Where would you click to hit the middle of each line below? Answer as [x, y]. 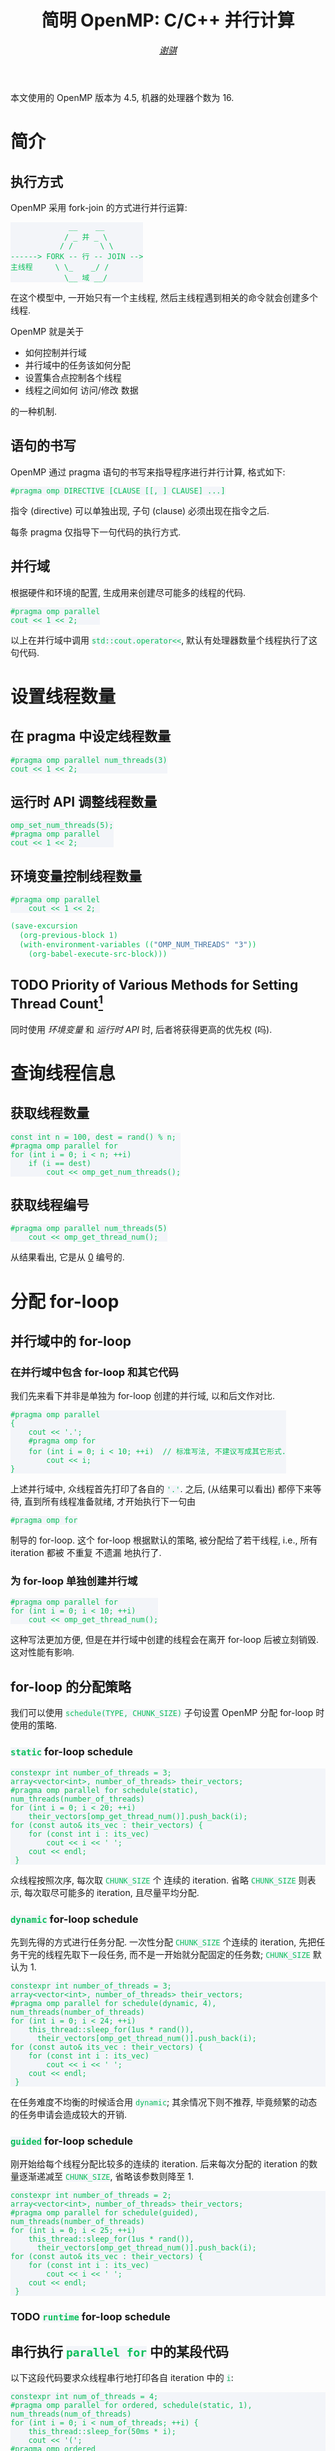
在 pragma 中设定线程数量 [91, 736]
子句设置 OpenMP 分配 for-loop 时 [254, 1713]
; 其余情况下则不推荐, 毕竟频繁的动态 [242, 2102]
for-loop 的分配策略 [71, 1686]
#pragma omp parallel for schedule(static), [104, 1790]
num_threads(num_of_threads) [71, 2414]
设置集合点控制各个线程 [73, 377]
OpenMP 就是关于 [47, 331]
